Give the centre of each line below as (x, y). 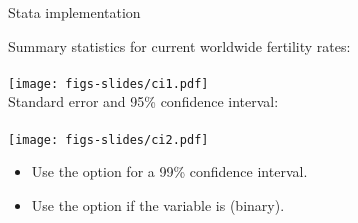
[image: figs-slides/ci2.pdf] (108, 139)
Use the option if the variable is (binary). (158, 204)
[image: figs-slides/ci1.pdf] (108, 83)
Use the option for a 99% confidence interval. (169, 171)
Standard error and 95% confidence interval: (143, 101)
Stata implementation (74, 12)
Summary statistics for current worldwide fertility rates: (179, 45)
